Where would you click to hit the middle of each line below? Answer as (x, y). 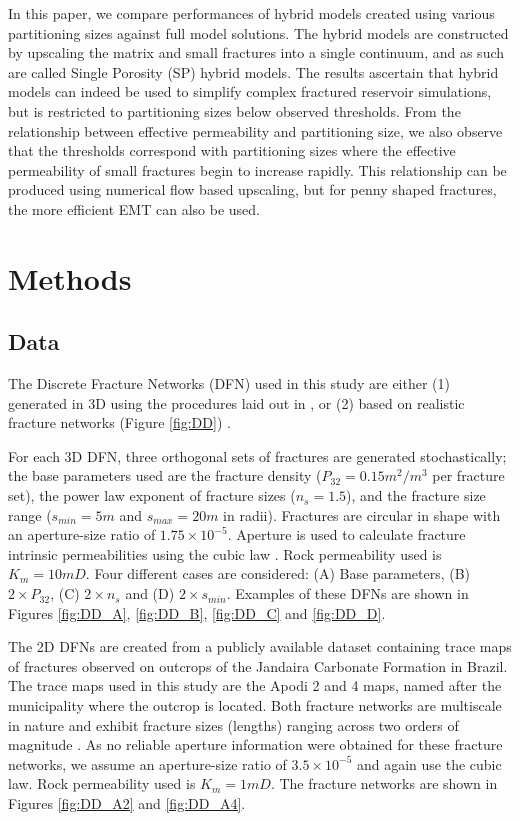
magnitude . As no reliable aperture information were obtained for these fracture (255, 744)
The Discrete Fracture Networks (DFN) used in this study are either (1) (229, 383)
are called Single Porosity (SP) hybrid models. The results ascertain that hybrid (253, 71)
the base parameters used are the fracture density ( (165, 475)
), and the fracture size (416, 495)
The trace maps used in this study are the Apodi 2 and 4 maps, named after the (255, 685)
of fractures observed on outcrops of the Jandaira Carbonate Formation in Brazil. (258, 665)
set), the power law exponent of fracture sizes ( (152, 495)
